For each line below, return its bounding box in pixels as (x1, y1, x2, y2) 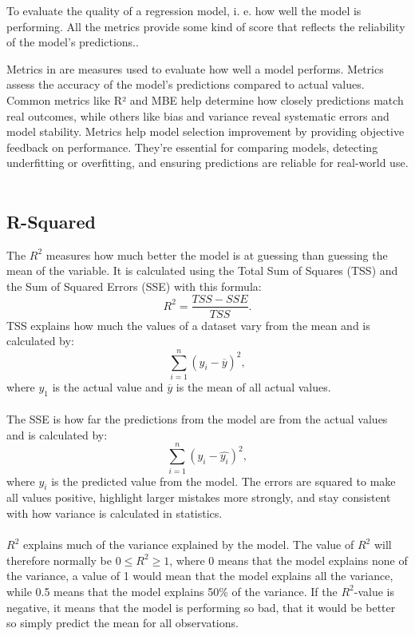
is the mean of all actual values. (176, 378, 331, 395)
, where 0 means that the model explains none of (169, 551, 408, 568)
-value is (354, 582, 394, 599)
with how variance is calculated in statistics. (6, 504, 223, 521)
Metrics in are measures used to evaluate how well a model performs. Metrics (6, 60, 384, 77)
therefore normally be (6, 551, 112, 568)
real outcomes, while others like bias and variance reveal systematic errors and (6, 107, 389, 124)
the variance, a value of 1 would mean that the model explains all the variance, (6, 567, 393, 584)
